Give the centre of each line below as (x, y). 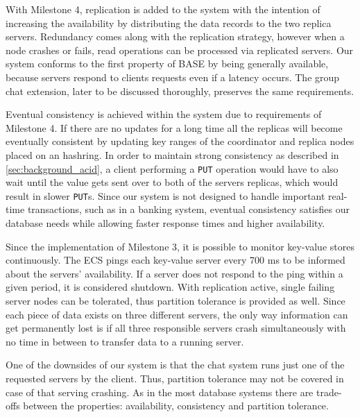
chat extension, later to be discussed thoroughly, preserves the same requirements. (180, 91)
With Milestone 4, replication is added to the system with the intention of (163, 9)
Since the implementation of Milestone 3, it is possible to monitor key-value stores (180, 246)
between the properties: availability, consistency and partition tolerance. (176, 406)
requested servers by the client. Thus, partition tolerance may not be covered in (175, 378)
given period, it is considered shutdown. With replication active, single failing (170, 287)
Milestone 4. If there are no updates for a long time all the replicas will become (174, 127)
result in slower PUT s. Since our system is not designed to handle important (165, 195)
